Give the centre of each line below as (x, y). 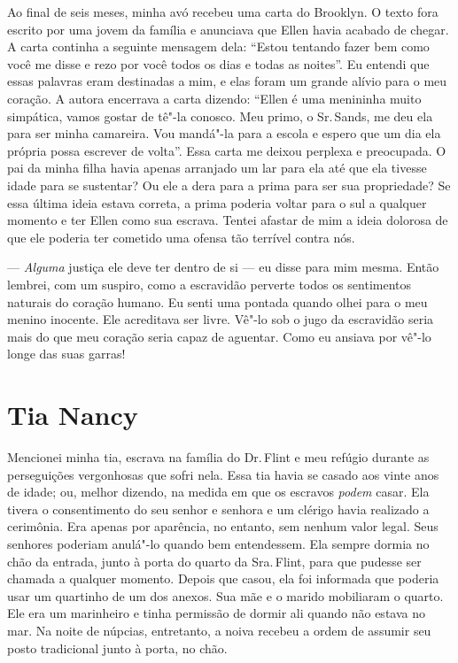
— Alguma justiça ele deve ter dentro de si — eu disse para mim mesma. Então (223, 267)
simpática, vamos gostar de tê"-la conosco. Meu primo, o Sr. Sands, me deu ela (220, 116)
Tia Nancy (73, 415)
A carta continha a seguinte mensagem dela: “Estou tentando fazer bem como (218, 46)
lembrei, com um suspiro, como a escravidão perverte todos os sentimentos (210, 284)
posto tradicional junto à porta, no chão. (117, 648)
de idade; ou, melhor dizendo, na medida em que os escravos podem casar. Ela (218, 492)
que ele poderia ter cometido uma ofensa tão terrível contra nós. (181, 237)
